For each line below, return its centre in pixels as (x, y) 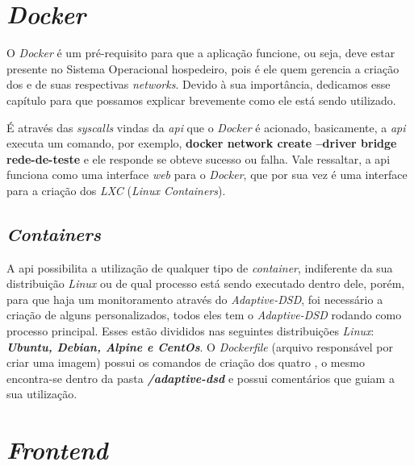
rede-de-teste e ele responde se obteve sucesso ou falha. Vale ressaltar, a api (199, 158)
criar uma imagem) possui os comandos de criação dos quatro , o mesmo (186, 362)
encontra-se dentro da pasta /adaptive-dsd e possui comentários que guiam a (201, 378)
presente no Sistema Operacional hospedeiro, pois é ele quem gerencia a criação (203, 68)
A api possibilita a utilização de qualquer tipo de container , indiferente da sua (200, 267)
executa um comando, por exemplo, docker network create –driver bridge (202, 143)
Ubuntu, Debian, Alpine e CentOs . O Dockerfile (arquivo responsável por (200, 346)
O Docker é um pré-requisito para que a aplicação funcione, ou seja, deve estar (201, 53)
